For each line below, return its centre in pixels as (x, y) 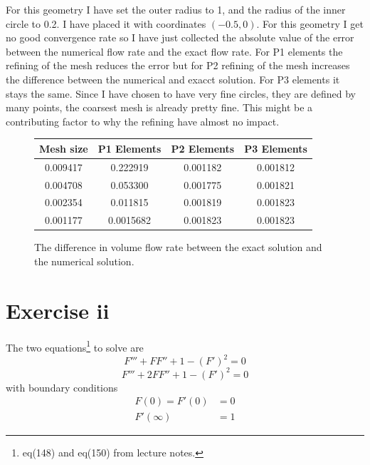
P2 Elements (203, 148)
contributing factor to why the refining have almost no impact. (143, 121)
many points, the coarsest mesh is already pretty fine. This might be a (159, 107)
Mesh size (64, 148)
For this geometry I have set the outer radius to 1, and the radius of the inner (176, 9)
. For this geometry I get (310, 23)
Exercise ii (58, 310)
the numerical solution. (84, 261)
